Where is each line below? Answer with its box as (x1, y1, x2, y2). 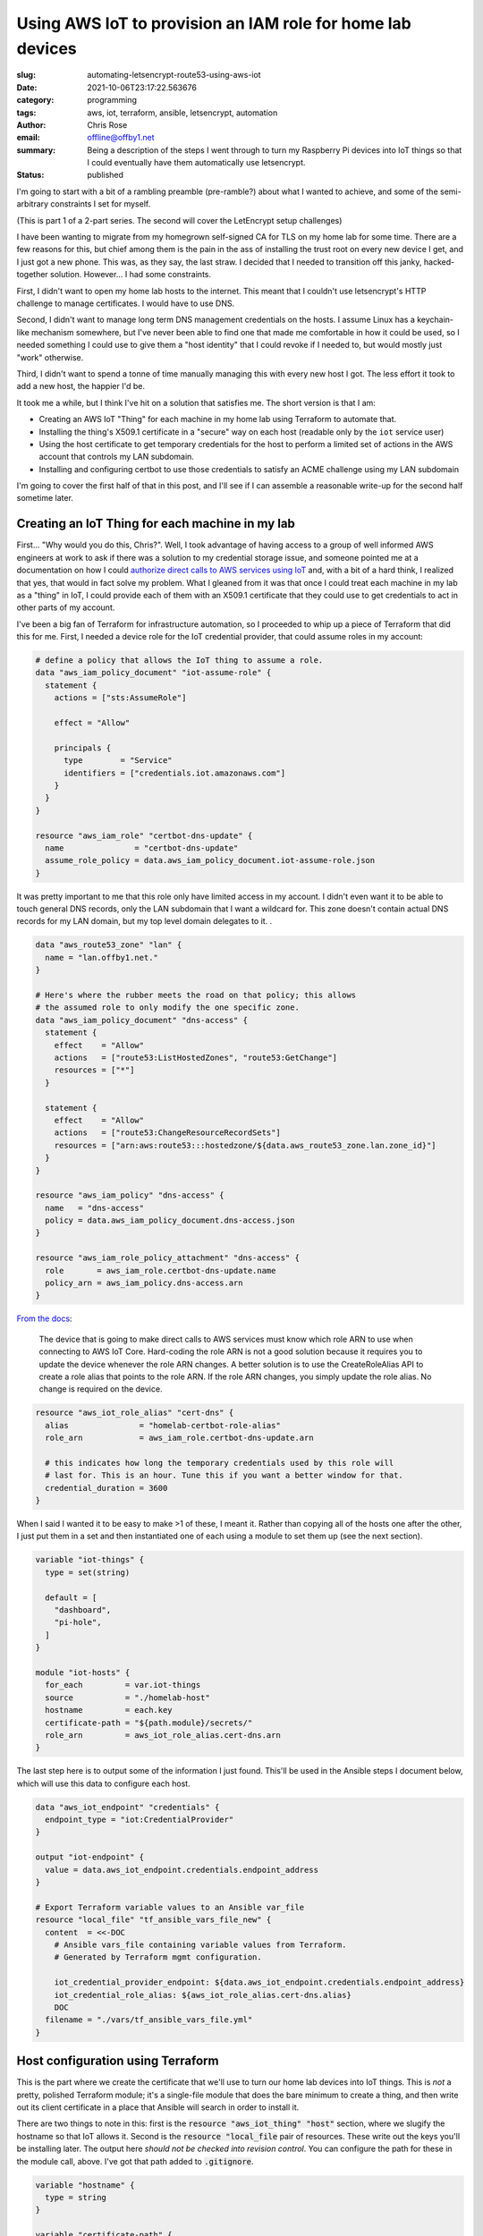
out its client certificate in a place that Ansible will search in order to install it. (16, 2102, 300, 2113)
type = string (45, 2192, 107, 2202)
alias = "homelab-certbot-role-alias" (45, 1420, 281, 1430)
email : (16, 132, 40, 143)
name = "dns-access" (45, 1203, 145, 1213)
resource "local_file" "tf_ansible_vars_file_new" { (35, 1915, 272, 1925)
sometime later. (16, 493, 73, 504)
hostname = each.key (45, 1705, 174, 1715)
